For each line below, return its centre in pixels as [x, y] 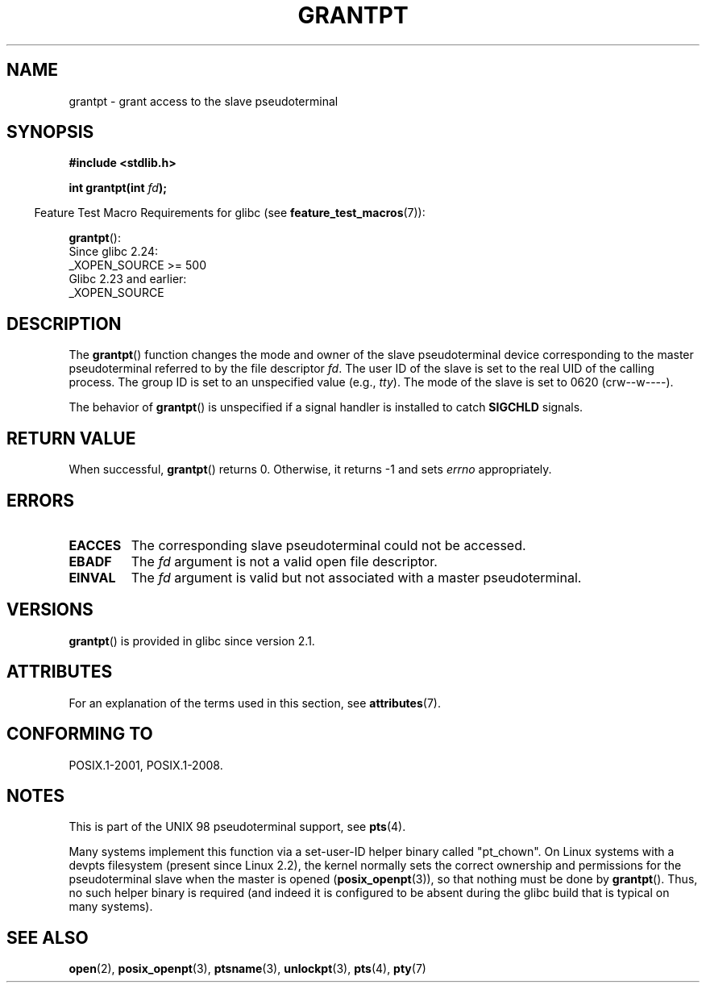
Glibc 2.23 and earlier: [128, 279]
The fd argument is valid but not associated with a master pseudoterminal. [356, 577]
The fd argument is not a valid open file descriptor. [284, 561]
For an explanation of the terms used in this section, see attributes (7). [255, 703]
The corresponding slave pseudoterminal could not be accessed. [328, 545]
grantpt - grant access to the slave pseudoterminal [203, 101]
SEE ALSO [48, 937]
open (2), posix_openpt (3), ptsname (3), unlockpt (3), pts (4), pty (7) [247, 969]
